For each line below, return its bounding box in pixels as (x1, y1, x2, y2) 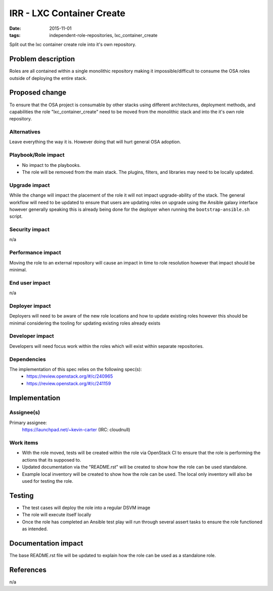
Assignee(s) (9, 409, 40, 416)
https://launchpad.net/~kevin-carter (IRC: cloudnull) (22, 427, 130, 433)
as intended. (22, 526, 48, 532)
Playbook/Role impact (9, 152, 65, 159)
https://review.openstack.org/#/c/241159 (26, 380, 111, 386)
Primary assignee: (9, 420, 48, 426)
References (9, 565, 47, 574)
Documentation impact (9, 539, 83, 548)
